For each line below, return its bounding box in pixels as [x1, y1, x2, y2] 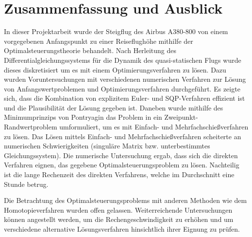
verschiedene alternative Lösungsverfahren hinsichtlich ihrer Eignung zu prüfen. [4, 224, 240, 234]
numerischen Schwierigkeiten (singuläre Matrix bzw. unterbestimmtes [4, 141, 210, 151]
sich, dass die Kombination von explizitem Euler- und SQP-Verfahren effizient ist [4, 93, 245, 103]
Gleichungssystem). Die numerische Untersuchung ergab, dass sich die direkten [4, 150, 238, 160]
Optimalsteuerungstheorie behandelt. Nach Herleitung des [4, 45, 177, 55]
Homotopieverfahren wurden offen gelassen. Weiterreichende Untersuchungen [4, 204, 233, 215]
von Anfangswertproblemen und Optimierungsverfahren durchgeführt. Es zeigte [4, 83, 240, 93]
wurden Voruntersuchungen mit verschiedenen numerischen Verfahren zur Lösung [4, 74, 246, 84]
